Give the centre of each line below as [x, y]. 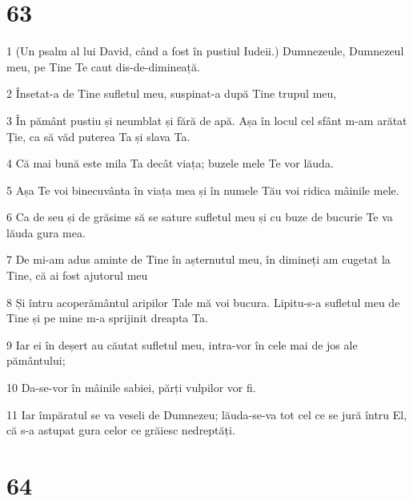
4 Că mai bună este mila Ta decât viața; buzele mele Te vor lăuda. [170, 163]
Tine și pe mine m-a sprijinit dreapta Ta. [107, 318]
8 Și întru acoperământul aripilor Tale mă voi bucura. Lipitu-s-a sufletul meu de [203, 302]
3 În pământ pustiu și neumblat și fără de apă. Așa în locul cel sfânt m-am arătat [207, 120]
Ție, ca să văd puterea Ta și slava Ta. [98, 136]
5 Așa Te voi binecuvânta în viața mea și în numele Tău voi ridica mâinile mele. [203, 190]
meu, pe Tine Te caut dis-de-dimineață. [103, 66]
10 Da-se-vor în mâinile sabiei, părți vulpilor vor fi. [131, 388]
